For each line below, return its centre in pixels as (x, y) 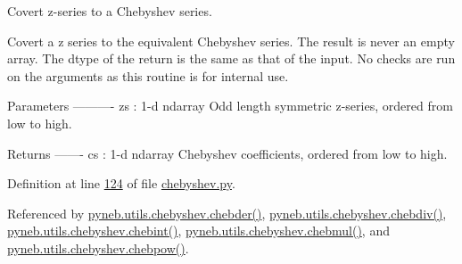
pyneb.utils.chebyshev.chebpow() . (98, 247)
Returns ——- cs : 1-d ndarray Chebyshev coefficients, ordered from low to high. (227, 153)
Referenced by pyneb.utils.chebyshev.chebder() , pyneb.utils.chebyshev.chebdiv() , (227, 213)
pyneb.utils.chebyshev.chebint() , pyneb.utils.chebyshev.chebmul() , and (198, 231)
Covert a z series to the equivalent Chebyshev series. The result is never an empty (231, 41)
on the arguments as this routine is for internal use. (148, 75)
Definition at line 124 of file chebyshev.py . (121, 183)
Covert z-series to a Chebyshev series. (110, 11)
